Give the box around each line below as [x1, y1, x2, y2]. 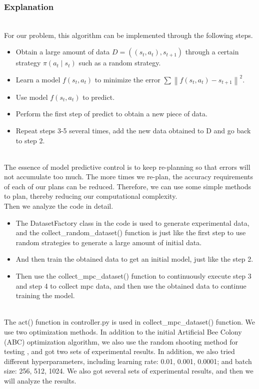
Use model [15, 91, 48, 102]
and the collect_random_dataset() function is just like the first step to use [15, 227, 246, 238]
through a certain [185, 46, 239, 57]
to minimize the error [94, 74, 160, 84]
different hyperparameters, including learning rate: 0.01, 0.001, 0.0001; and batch [4, 356, 252, 366]
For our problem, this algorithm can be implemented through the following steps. [4, 29, 253, 40]
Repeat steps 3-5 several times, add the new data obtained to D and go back [15, 125, 251, 135]
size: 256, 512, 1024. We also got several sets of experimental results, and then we [4, 366, 253, 376]
